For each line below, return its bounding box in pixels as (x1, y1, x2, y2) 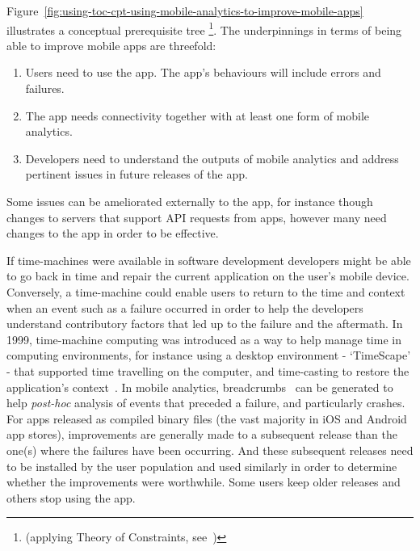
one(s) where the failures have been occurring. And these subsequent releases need (6, 441, 414, 458)
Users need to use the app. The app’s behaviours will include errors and (25, 64, 381, 81)
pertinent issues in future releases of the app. (25, 166, 248, 183)
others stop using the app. (6, 489, 136, 506)
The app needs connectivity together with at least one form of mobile (25, 107, 370, 124)
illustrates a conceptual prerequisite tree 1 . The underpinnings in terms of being (6, 19, 402, 38)
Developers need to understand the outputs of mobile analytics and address (25, 149, 399, 166)
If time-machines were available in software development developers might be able (6, 251, 411, 268)
